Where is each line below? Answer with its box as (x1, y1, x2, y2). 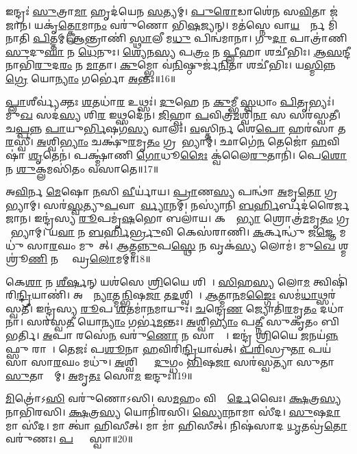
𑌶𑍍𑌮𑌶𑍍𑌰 (338, 238, 349, 252)
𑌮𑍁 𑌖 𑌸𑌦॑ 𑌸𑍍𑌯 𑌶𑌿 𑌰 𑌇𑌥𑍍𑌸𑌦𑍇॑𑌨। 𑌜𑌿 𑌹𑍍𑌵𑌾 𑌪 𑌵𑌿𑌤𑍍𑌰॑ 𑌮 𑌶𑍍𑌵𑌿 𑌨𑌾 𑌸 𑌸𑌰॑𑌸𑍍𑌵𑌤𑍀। (5, 108, 341, 122)
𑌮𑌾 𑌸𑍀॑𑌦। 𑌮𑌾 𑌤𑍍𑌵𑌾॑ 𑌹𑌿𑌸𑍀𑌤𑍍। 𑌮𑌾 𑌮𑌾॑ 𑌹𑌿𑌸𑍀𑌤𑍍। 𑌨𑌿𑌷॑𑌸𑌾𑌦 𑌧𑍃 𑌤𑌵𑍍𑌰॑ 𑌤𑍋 (5, 418, 347, 432)
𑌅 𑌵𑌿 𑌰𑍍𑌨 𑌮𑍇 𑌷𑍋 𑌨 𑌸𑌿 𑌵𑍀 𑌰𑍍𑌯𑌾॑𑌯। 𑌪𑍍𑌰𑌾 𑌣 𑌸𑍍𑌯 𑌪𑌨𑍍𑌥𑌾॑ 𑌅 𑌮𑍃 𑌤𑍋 (5, 184, 321, 199)
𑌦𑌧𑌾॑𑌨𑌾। (319, 301, 345, 315)
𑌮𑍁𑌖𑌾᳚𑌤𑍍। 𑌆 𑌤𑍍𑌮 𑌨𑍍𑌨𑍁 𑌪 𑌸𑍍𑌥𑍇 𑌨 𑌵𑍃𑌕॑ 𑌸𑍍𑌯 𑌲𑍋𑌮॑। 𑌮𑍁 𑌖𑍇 (79, 238, 336, 252)
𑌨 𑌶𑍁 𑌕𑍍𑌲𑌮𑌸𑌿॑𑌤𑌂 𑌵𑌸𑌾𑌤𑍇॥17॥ (5, 161, 159, 175)
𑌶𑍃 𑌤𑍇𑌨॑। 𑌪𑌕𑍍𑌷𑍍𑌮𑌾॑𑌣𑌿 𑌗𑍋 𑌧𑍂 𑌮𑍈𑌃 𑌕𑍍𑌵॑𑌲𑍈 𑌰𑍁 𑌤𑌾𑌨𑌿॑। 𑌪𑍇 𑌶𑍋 (28, 147, 347, 162)
